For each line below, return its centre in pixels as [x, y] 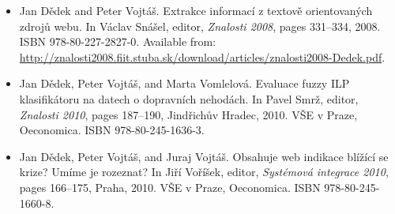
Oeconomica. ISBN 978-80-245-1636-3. [112, 130]
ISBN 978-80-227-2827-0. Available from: [118, 41]
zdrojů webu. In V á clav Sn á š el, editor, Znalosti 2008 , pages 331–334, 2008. [200, 26]
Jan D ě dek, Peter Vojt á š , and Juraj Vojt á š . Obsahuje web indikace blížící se [204, 156]
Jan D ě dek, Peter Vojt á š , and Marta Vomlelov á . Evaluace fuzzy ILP [184, 83]
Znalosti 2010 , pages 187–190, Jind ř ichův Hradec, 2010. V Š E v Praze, [188, 114]
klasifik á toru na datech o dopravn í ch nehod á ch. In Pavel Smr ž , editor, [189, 98]
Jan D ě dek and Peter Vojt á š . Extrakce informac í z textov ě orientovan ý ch [196, 10]
